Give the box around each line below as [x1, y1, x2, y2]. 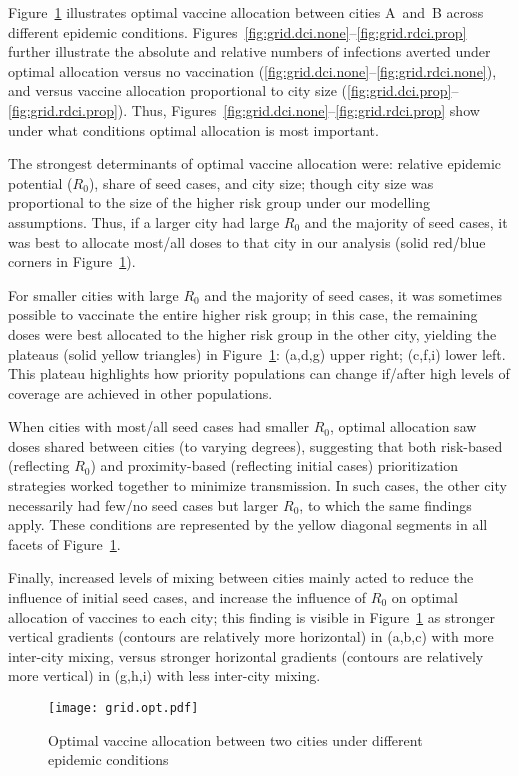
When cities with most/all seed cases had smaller [8, 416, 310, 437]
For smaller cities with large [8, 284, 179, 305]
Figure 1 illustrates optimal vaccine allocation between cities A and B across [8, 2, 484, 22]
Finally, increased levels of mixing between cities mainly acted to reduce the [8, 567, 474, 588]
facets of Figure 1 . [8, 533, 121, 554]
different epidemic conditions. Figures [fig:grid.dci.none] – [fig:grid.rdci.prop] [8, 21, 467, 42]
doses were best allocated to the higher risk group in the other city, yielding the [8, 323, 497, 344]
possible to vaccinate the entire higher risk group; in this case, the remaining [8, 304, 478, 325]
